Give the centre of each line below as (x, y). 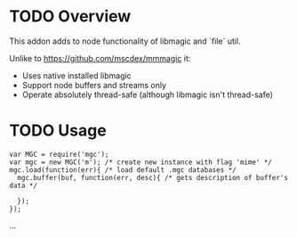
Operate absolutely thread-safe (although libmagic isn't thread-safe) (148, 94)
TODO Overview (70, 16)
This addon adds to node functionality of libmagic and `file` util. (125, 41)
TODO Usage (58, 131)
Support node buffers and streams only (94, 85)
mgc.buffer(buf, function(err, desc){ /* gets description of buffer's (153, 177)
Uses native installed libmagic (76, 75)
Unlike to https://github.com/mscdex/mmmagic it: (100, 58)
